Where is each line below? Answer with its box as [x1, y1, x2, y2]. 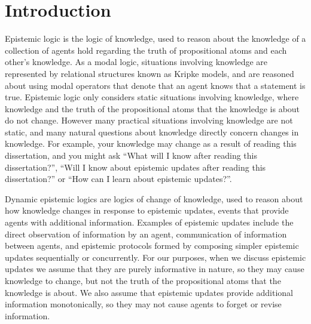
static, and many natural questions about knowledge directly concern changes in [5, 125, 299, 138]
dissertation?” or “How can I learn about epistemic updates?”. [5, 172, 232, 185]
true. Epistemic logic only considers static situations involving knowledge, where [5, 91, 299, 103]
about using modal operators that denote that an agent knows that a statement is [5, 79, 306, 91]
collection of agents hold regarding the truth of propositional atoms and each [5, 44, 287, 56]
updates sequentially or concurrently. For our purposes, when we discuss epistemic [5, 251, 306, 263]
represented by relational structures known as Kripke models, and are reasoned [5, 67, 294, 79]
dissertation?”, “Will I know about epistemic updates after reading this [5, 161, 266, 173]
